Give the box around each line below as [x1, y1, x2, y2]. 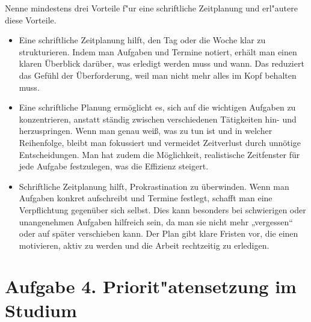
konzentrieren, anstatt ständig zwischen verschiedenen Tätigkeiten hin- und [19, 112, 297, 125]
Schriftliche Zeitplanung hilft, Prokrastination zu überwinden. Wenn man [19, 180, 289, 192]
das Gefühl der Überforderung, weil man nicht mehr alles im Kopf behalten [19, 68, 297, 81]
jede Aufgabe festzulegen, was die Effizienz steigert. [19, 160, 209, 172]
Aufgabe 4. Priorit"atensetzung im [5, 274, 297, 299]
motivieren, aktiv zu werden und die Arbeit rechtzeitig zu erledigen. [19, 238, 269, 251]
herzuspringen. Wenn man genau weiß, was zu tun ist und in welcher [19, 124, 273, 137]
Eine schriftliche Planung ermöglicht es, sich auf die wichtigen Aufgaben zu [19, 101, 296, 114]
